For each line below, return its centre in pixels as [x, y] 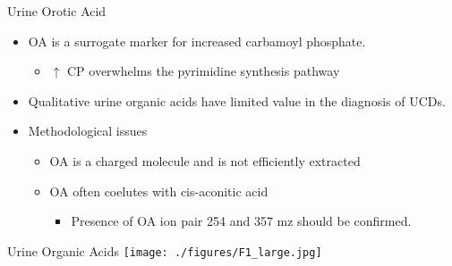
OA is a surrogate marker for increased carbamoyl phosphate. [197, 41]
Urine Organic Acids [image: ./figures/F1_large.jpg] [165, 250]
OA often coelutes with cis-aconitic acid [159, 191]
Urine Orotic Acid [57, 11]
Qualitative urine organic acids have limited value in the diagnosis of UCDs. [237, 100]
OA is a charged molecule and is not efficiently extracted [205, 160]
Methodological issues [88, 131]
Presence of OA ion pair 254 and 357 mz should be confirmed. [241, 221]
